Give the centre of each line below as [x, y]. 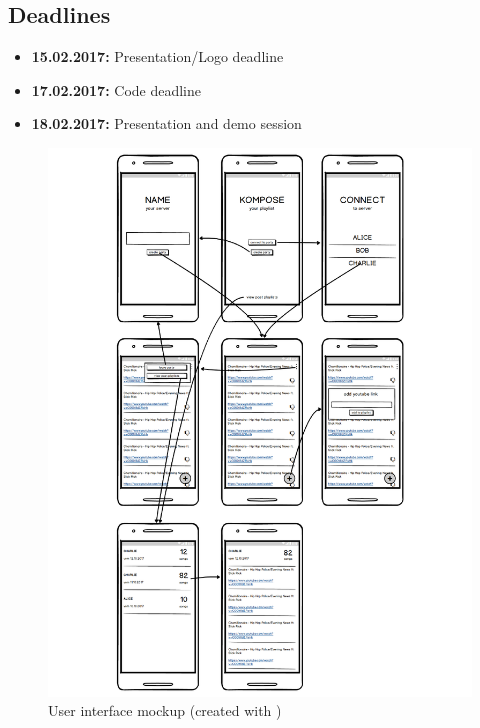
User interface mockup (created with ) [165, 710]
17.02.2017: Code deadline [116, 89]
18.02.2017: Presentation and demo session [166, 123]
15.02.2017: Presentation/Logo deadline [157, 56]
